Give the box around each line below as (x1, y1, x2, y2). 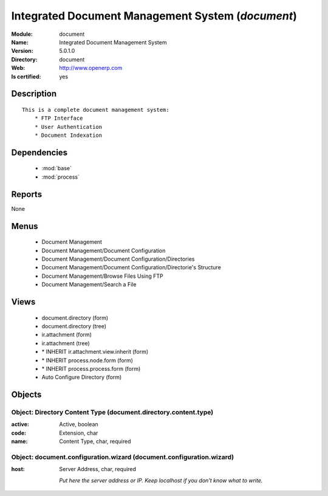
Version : (11, 47, 33, 55)
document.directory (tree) (41, 322, 106, 329)
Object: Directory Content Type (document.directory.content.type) (11, 408, 214, 416)
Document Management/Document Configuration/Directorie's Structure (41, 264, 221, 271)
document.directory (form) (41, 314, 109, 322)
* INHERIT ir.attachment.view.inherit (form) (41, 348, 149, 356)
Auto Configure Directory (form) (41, 374, 122, 381)
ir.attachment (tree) (41, 339, 91, 346)
